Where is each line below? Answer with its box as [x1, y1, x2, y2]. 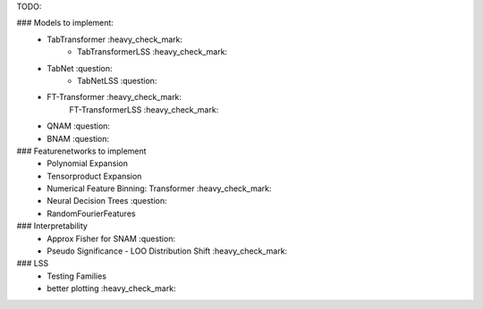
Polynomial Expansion [47, 158, 129, 169]
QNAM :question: [47, 121, 111, 131]
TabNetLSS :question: [77, 75, 157, 86]
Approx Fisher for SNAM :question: [47, 233, 176, 244]
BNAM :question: [47, 133, 110, 144]
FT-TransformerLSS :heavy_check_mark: [69, 104, 219, 115]
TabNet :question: [47, 63, 113, 73]
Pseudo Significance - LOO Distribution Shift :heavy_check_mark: [47, 246, 288, 256]
